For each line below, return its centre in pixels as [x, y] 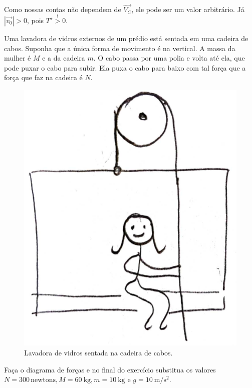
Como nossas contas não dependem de [63, 9]
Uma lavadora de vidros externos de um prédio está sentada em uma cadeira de [126, 38]
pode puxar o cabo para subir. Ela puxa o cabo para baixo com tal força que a [125, 67]
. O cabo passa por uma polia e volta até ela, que [169, 58]
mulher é [18, 58]
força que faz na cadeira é [43, 77]
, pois [35, 20]
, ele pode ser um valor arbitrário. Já [188, 9]
